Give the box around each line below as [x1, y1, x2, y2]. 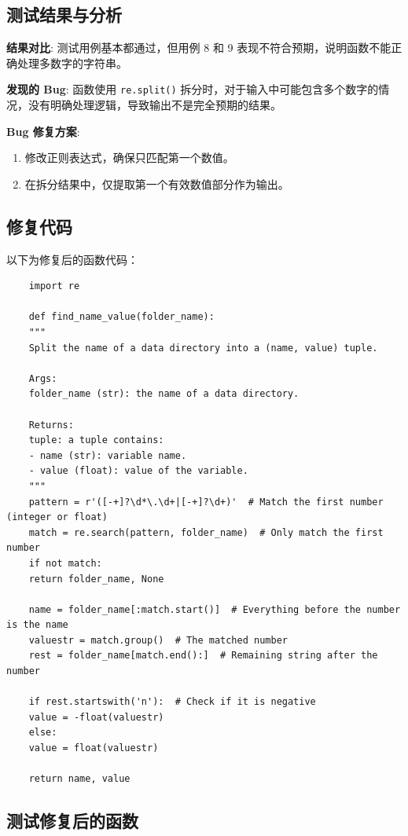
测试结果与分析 [6, 2, 122, 27]
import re [28, 280, 80, 292]
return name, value [28, 773, 130, 785]
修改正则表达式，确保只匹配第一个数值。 [24, 149, 234, 166]
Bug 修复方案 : [6, 123, 80, 139]
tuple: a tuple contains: [28, 434, 164, 446]
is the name [6, 619, 68, 631]
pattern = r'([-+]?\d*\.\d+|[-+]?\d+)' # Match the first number [28, 496, 384, 508]
